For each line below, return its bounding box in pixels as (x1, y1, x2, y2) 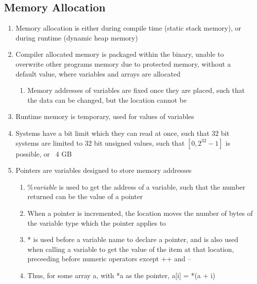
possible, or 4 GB (15, 148, 72, 159)
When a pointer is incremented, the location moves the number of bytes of (27, 207, 253, 218)
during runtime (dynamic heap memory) (15, 32, 138, 42)
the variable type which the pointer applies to (27, 217, 166, 228)
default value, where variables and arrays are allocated (15, 68, 181, 79)
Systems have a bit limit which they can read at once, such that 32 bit (15, 127, 230, 138)
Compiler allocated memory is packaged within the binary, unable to (15, 49, 224, 59)
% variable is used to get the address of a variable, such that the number (27, 181, 246, 192)
